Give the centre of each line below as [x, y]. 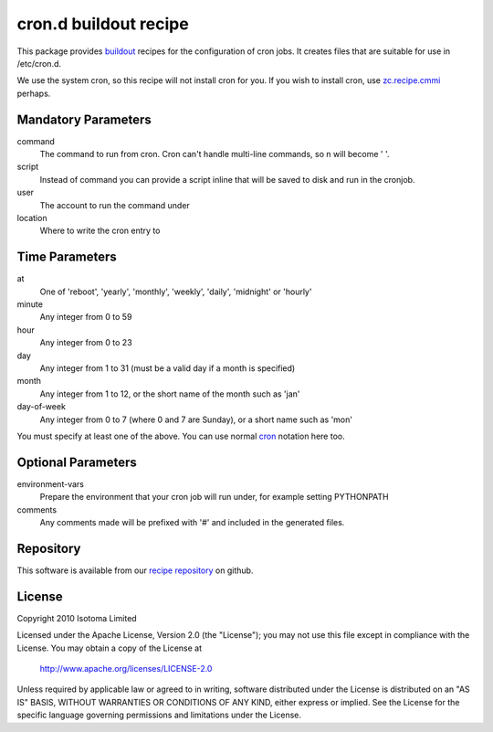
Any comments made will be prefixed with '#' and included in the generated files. [192, 523]
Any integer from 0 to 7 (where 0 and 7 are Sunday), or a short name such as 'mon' [196, 419]
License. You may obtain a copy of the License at [110, 648]
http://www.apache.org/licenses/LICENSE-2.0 [126, 669]
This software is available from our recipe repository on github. [135, 570]
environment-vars [50, 483]
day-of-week [41, 407]
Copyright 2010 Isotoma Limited [77, 618]
